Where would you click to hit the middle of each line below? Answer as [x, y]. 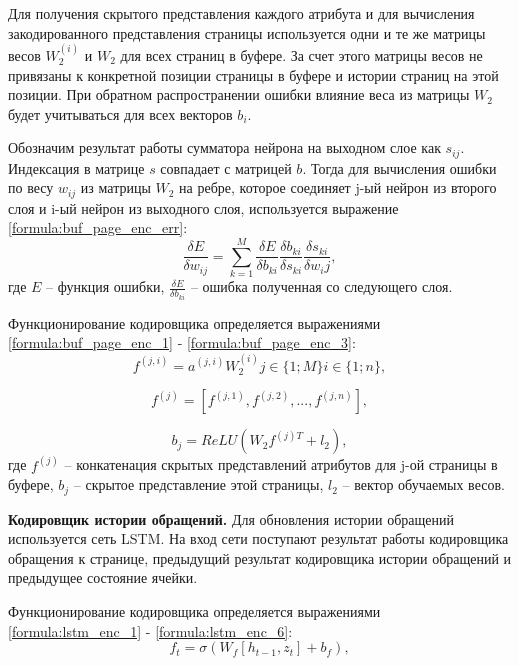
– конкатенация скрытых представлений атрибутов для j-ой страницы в [281, 464]
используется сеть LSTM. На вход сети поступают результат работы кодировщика [258, 538]
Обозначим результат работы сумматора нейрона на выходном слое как [224, 147]
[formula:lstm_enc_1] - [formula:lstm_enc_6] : [150, 630]
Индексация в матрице [76, 167]
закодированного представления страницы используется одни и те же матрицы [247, 32]
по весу [31, 187]
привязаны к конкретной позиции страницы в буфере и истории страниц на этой [253, 74]
